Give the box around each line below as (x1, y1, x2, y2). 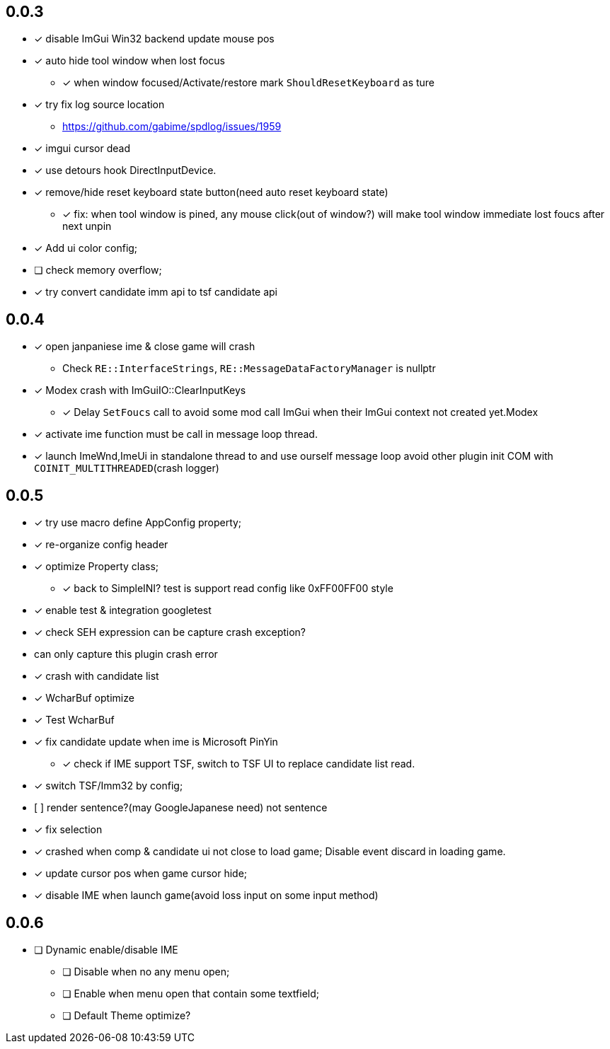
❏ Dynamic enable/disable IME (34, 943, 178, 956)
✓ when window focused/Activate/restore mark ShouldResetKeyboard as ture (62, 76, 435, 89)
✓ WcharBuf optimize (34, 692, 134, 705)
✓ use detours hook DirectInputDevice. (34, 164, 217, 177)
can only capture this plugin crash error (34, 648, 218, 661)
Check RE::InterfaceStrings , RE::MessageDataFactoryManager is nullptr (62, 362, 436, 375)
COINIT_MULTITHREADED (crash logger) (34, 462, 219, 475)
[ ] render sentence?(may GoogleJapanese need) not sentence (34, 801, 328, 814)
